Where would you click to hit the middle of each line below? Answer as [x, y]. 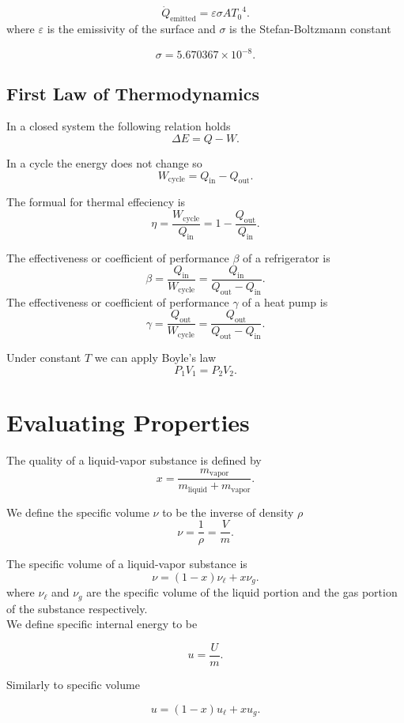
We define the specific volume [78, 512]
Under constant [44, 357]
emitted [183, 19]
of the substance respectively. [77, 608]
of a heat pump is [285, 301]
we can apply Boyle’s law [155, 357]
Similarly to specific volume [73, 685]
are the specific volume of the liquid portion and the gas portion [242, 592]
